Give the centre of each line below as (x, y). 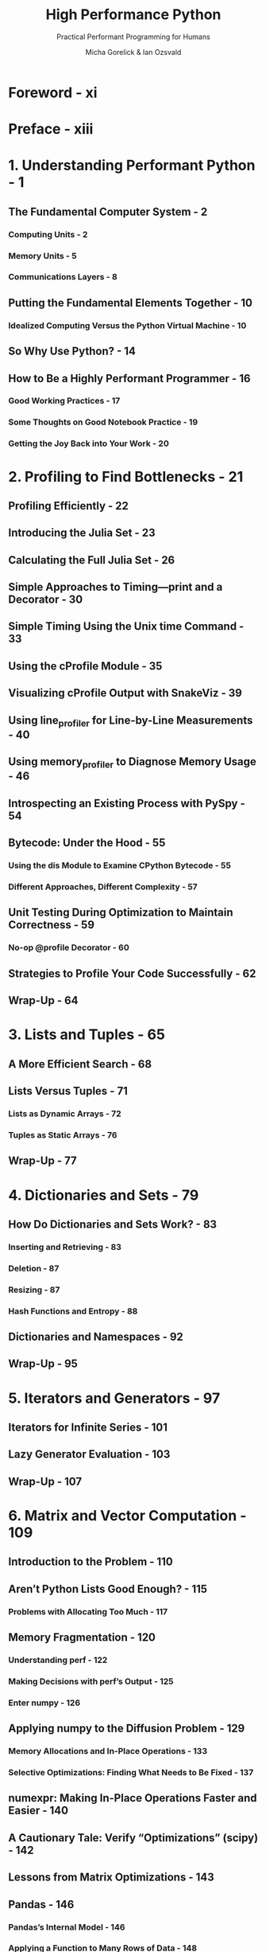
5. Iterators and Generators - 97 (114, 1398)
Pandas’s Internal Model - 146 (67, 1927)
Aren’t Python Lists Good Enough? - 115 (108, 1589)
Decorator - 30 (46, 600)
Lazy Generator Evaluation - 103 (89, 1454)
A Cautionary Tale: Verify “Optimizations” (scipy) (133, 1838)
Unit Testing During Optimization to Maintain (121, 913)
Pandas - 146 (41, 1904)
